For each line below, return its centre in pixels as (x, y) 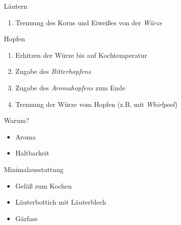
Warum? (16, 120)
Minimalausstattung (34, 169)
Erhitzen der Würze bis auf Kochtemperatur (81, 55)
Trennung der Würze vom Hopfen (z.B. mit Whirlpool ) (96, 104)
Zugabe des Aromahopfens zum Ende (70, 87)
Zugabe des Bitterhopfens (53, 71)
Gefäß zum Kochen (43, 185)
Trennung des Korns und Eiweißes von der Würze (89, 22)
